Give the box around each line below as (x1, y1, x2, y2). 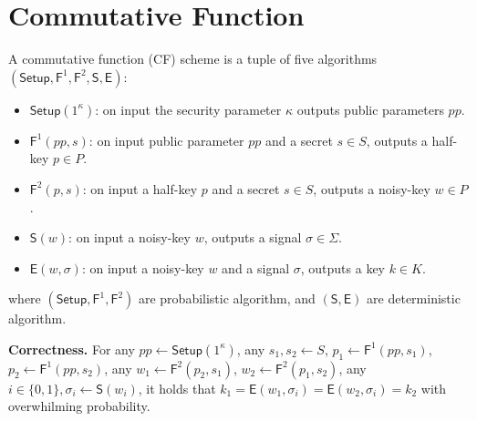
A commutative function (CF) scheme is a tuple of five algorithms (8, 49, 378, 68)
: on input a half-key (82, 179, 198, 198)
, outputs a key (300, 258, 386, 277)
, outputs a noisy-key (313, 179, 430, 198)
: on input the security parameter (95, 99, 282, 118)
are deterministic (367, 289, 461, 308)
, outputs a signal (203, 228, 302, 247)
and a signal (222, 258, 290, 277)
